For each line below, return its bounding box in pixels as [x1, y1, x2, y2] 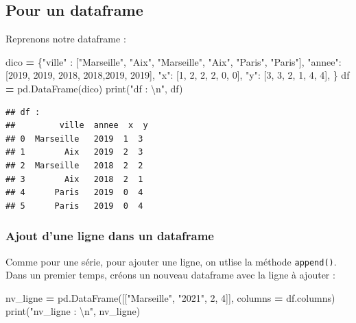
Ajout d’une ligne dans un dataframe [5, 227, 214, 244]
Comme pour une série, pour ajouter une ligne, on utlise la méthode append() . [5, 254, 337, 268]
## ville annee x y [5, 120, 148, 131]
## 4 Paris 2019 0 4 [5, 188, 143, 198]
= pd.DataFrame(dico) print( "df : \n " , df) [5, 81, 183, 95]
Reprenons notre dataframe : [5, 31, 126, 46]
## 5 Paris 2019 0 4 [5, 201, 143, 211]
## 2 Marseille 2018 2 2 [5, 160, 143, 170]
